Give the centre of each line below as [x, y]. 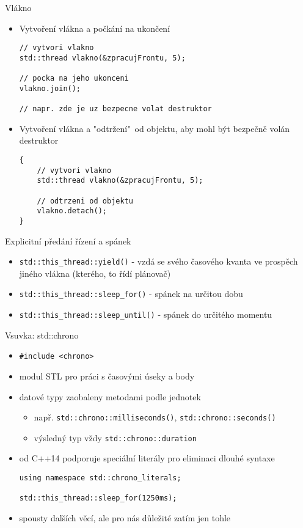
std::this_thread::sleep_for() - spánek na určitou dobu [131, 294]
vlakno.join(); [50, 88]
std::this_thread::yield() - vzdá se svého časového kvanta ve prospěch [159, 261]
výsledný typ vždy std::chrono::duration [115, 437]
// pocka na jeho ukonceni [74, 79]
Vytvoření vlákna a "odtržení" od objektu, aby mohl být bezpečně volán [155, 128]
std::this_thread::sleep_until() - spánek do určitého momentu [146, 314]
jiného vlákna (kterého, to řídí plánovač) [95, 273]
